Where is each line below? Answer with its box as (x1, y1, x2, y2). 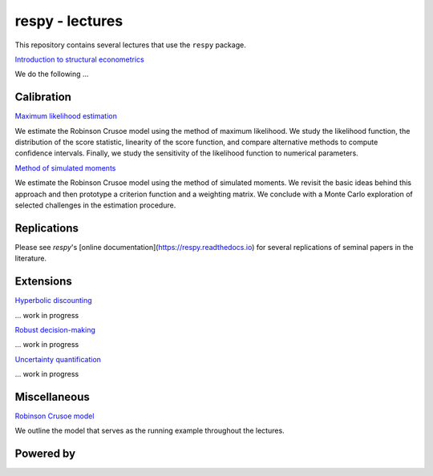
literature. (14, 253, 47, 264)
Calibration (14, 91, 72, 104)
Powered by (14, 447, 76, 461)
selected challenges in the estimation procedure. (14, 200, 176, 210)
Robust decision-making (14, 325, 96, 334)
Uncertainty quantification (14, 354, 102, 364)
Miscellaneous (14, 389, 90, 404)
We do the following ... (14, 69, 89, 79)
